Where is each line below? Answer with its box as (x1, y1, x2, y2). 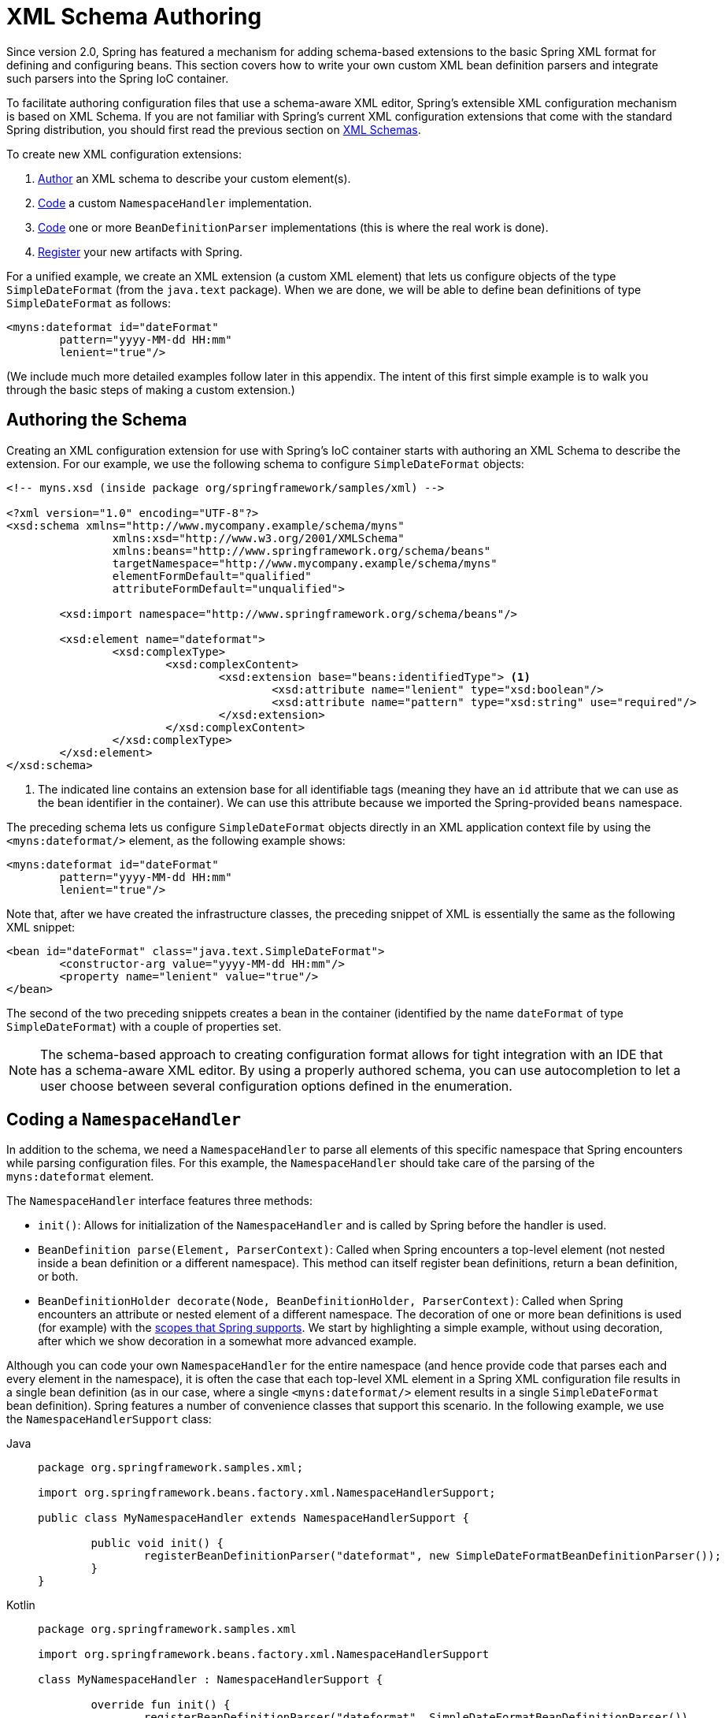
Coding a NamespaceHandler (6, 1110, 242, 1130)
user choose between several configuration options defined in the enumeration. (40, 1077, 512, 1094)
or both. (38, 1270, 79, 1284)
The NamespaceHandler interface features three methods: (6, 1194, 313, 1208)
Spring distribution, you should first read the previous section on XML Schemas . (6, 122, 421, 136)
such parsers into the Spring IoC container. (6, 71, 229, 85)
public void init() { (91, 1537, 224, 1550)
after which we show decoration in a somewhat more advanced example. (38, 1334, 417, 1348)
